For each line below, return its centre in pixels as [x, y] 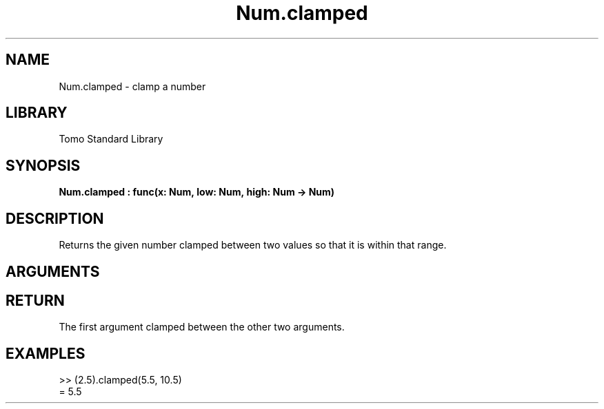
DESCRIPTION [55, 218]
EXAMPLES [46, 353]
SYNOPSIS [43, 165]
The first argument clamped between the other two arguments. [202, 327]
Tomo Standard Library [111, 139]
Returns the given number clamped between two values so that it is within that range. [253, 245]
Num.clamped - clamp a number [132, 86]
